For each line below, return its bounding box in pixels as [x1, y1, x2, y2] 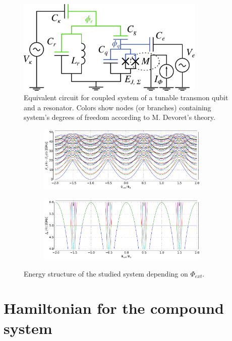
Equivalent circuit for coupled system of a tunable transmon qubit [24, 92, 228, 103]
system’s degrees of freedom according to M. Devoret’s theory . [24, 112, 215, 122]
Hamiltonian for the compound [4, 298, 224, 318]
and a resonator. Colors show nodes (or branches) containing [24, 102, 211, 112]
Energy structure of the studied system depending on [24, 268, 188, 279]
